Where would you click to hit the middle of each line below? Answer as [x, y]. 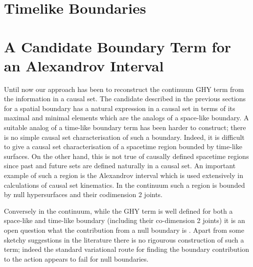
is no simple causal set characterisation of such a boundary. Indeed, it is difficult [124, 137]
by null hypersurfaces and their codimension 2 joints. [83, 194]
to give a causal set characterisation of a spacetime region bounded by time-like [123, 146]
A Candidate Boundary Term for [118, 46]
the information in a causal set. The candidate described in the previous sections [125, 99]
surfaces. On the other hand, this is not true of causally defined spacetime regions [126, 156]
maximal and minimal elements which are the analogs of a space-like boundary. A [126, 118]
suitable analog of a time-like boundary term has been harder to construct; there [125, 127]
